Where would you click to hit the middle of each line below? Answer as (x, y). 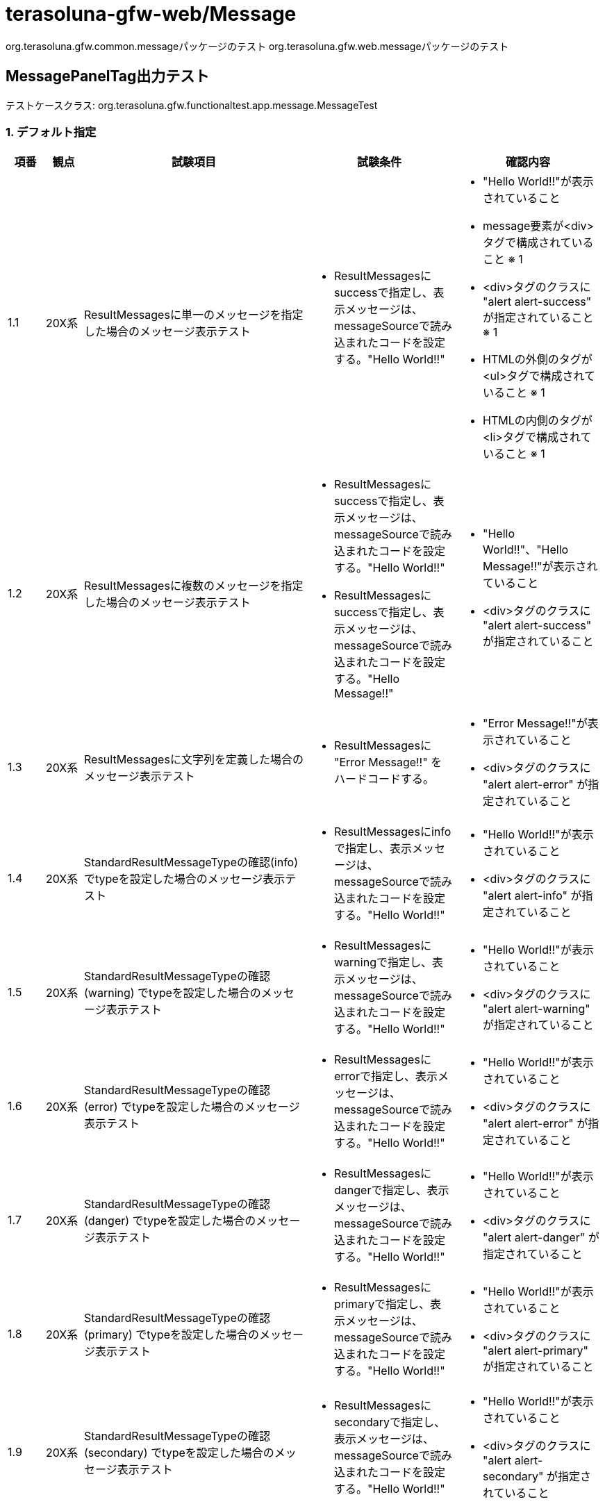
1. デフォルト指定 (51, 132)
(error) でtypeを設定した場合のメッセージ (192, 1107)
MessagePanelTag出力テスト (108, 76)
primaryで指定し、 (382, 1304)
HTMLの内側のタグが (538, 421)
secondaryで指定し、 (390, 1422)
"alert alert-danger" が (541, 1238)
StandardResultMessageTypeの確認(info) (191, 862)
